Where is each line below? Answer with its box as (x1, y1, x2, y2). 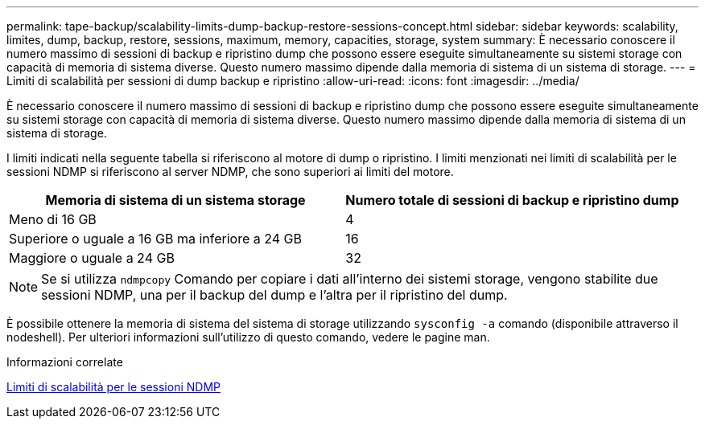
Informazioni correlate (6, 355, 123, 369)
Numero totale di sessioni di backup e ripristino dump (345, 192, 679, 208)
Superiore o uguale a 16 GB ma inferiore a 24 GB (9, 231, 302, 247)
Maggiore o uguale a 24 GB (9, 250, 175, 266)
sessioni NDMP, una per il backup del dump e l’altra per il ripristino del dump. (41, 287, 508, 303)
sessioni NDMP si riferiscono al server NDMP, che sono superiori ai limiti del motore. (6, 165, 454, 178)
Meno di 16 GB (9, 211, 97, 227)
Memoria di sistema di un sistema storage (45, 192, 306, 208)
